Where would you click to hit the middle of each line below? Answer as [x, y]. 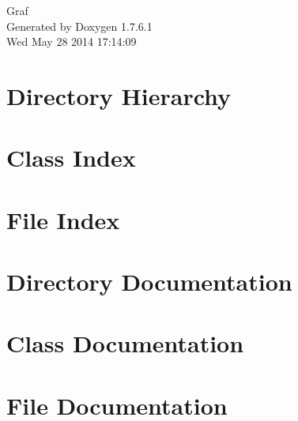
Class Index [71, 158]
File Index [63, 219]
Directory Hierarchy [119, 95]
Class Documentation [125, 343]
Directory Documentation [149, 282]
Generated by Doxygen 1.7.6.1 [79, 26]
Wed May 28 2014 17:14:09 [72, 41]
